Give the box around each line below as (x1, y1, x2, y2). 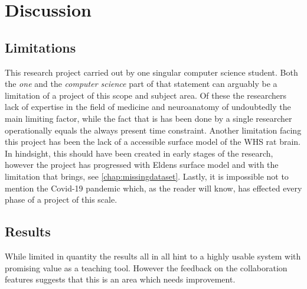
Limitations (5, 38, 76, 56)
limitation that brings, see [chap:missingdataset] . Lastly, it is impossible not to (5, 170, 289, 182)
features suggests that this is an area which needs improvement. (5, 273, 236, 285)
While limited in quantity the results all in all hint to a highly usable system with (5, 249, 301, 262)
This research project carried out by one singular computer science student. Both (5, 66, 298, 78)
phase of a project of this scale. (5, 193, 117, 206)
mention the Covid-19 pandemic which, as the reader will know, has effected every (5, 181, 302, 194)
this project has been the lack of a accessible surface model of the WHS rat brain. (5, 135, 301, 148)
